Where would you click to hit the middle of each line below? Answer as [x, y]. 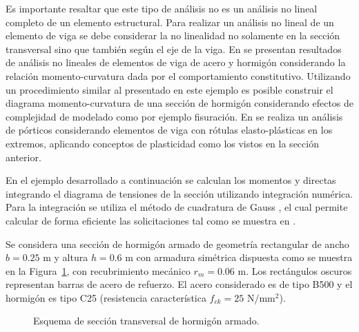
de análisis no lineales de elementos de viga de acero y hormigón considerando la [176, 62]
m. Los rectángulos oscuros [295, 270]
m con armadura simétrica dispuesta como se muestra [239, 257]
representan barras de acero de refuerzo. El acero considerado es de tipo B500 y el [179, 284]
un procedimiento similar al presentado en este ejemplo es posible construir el [169, 89]
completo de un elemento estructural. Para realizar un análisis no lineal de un [170, 22]
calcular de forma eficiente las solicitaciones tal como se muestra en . [151, 220]
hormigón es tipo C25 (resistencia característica [106, 297]
